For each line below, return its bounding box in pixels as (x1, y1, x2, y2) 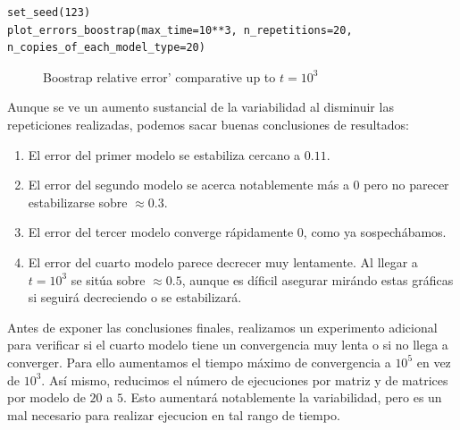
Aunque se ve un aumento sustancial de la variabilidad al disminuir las (7, 97, 394, 116)
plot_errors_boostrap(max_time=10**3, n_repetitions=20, (7, 23, 353, 37)
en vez (416, 352, 451, 371)
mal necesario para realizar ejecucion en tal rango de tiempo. (7, 405, 340, 424)
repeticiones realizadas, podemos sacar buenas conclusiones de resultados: (7, 114, 409, 133)
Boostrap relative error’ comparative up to (43, 67, 276, 86)
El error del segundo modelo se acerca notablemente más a (28, 175, 349, 194)
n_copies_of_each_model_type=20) (7, 41, 205, 55)
